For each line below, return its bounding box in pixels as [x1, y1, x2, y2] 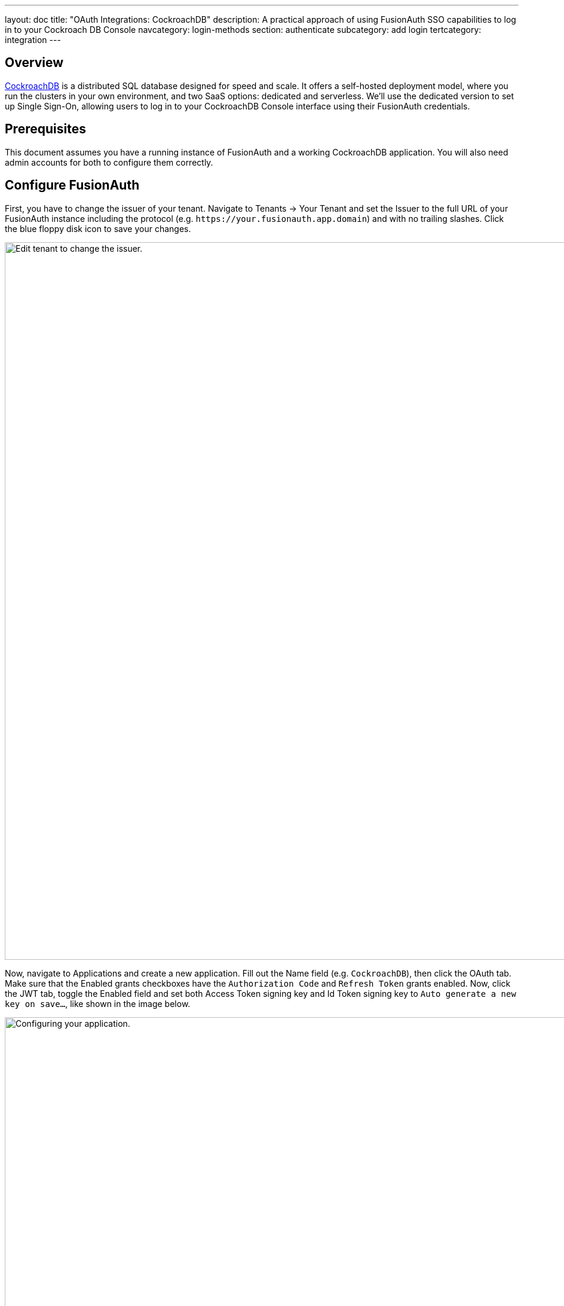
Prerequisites [5, 121, 86, 137]
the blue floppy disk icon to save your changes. [5, 223, 191, 234]
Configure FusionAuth [5, 178, 140, 193]
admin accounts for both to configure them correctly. [5, 157, 213, 167]
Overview [5, 55, 64, 71]
